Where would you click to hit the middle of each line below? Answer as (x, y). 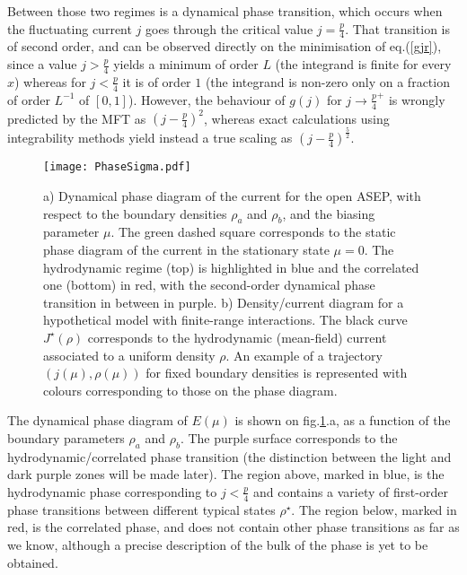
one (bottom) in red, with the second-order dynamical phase (209, 285)
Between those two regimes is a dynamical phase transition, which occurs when (225, 11)
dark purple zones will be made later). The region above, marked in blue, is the (226, 474)
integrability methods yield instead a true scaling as (150, 138)
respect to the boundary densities (135, 213)
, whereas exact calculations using (296, 118)
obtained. (33, 562)
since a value (42, 64)
